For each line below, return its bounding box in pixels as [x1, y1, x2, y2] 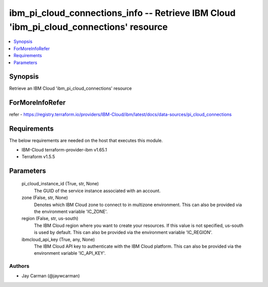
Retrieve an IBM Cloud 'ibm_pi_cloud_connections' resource [9, 85, 132, 91]
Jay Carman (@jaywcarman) [21, 273, 80, 279]
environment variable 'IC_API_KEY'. [34, 250, 106, 256]
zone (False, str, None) [21, 195, 68, 201]
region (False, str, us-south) [21, 215, 79, 221]
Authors [9, 263, 30, 270]
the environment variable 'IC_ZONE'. [34, 209, 108, 215]
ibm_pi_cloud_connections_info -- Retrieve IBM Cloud [9, 7, 236, 18]
